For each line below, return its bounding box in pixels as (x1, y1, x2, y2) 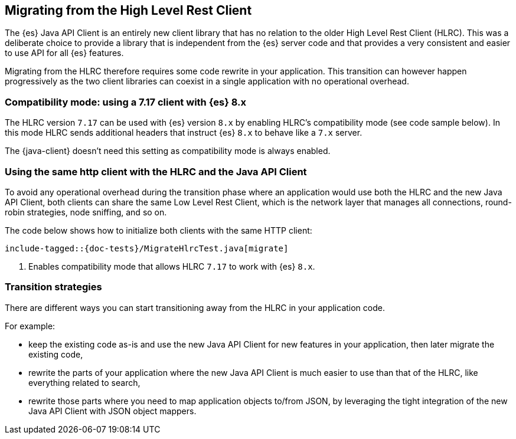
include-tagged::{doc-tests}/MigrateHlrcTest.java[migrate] (5, 243, 289, 253)
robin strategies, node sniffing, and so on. (5, 207, 167, 217)
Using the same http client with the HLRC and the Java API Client (5, 165, 307, 178)
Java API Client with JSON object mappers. (28, 405, 197, 416)
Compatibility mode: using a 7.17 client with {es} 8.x (5, 96, 246, 108)
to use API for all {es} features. (5, 48, 124, 58)
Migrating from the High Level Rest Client (5, 3, 252, 18)
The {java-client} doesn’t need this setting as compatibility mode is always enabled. (5, 146, 331, 156)
